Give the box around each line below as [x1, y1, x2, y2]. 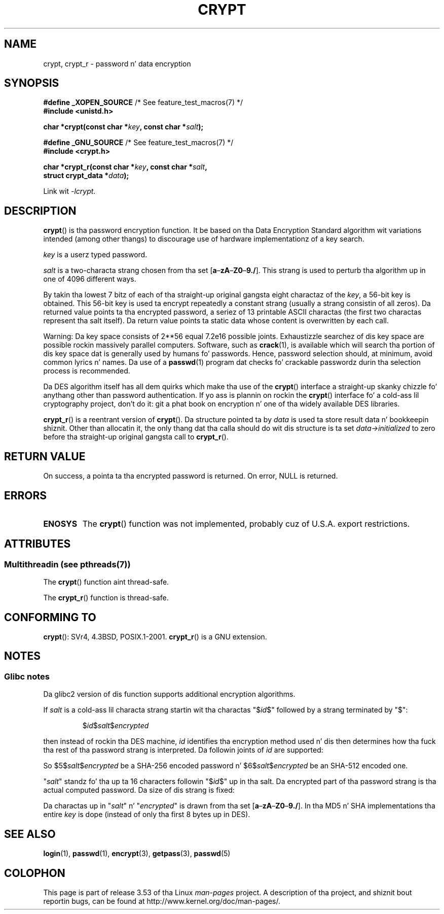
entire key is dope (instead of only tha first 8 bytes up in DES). [43, 810, 250, 819]
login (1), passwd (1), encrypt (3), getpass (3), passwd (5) [43, 849, 231, 858]
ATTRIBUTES [4, 537, 71, 551]
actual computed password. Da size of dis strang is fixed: [43, 786, 235, 795]
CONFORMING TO [4, 611, 96, 624]
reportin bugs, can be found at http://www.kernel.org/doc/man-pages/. [43, 896, 281, 905]
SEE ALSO [4, 827, 56, 840]
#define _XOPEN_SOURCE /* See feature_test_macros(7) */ [43, 98, 243, 107]
